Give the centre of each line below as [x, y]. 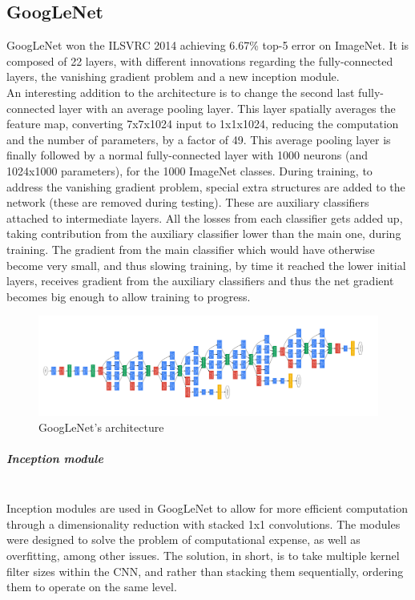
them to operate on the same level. [92, 587]
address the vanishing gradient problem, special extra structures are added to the [206, 186]
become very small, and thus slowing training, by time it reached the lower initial [206, 265]
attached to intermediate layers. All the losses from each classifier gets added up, [205, 217]
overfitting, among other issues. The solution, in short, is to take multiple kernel [203, 556]
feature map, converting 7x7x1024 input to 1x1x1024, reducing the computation [203, 124]
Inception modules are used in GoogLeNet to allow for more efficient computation [207, 508]
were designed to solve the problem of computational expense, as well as [183, 540]
